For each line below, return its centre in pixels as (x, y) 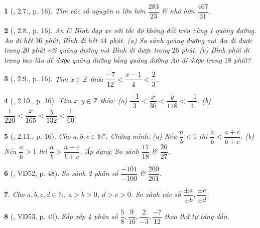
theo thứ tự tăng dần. (197, 216)
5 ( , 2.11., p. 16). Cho (37, 136)
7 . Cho (14, 194)
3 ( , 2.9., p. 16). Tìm (36, 78)
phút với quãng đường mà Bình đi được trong (101, 50)
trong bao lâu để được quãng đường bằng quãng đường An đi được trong (113, 59)
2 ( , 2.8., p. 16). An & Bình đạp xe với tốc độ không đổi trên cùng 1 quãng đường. (130, 30)
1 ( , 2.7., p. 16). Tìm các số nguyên (59, 11)
